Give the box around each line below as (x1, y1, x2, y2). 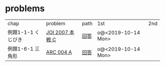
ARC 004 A (46, 48, 72, 55)
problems (5, 3, 45, 14)
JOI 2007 (46, 29, 69, 36)
